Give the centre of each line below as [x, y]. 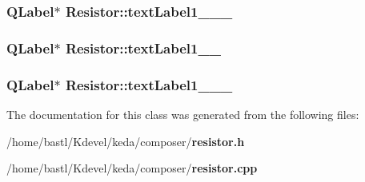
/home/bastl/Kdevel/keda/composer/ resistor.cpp [132, 168]
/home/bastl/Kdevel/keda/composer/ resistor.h [126, 141]
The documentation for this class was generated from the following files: [183, 114]
